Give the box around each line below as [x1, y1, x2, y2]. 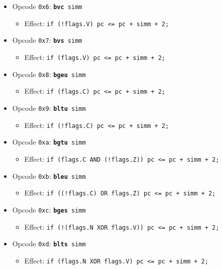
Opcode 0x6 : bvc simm [12, 1, 82, 11]
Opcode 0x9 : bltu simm [12, 102, 86, 113]
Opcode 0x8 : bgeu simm [12, 69, 86, 79]
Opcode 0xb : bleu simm [12, 170, 86, 181]
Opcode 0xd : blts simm [12, 238, 86, 249]
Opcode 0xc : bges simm [12, 204, 86, 215]
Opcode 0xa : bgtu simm [12, 137, 86, 147]
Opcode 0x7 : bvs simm [12, 35, 82, 45]
